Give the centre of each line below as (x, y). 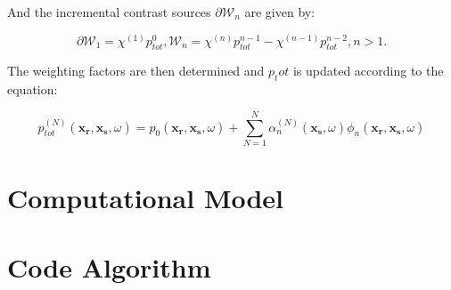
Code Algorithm (109, 267)
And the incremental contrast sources (109, 12)
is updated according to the (368, 71)
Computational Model (146, 198)
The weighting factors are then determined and (136, 71)
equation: (33, 89)
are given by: (280, 12)
